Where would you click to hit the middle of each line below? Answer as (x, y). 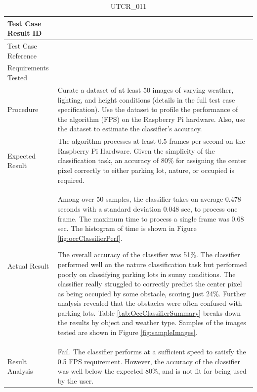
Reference (22, 55)
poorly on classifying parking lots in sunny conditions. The (147, 274)
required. (71, 180)
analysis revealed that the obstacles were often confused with (150, 303)
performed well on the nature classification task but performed (152, 264)
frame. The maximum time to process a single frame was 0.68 (151, 218)
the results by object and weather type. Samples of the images (152, 322)
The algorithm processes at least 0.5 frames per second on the (151, 141)
